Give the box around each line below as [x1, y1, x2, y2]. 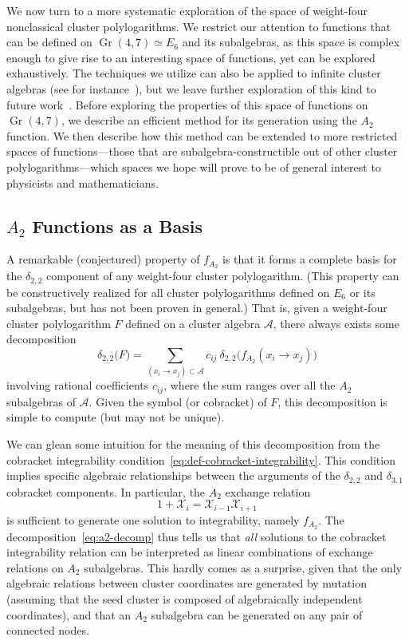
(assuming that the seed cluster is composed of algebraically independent [6, 590, 363, 607]
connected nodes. [6, 622, 89, 639]
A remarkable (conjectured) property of [6, 251, 200, 267]
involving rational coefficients [6, 377, 149, 394]
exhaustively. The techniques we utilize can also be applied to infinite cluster [6, 65, 381, 81]
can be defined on [6, 34, 92, 50]
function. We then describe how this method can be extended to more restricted [6, 127, 398, 144]
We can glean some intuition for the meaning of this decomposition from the [6, 435, 380, 452]
